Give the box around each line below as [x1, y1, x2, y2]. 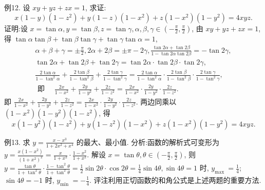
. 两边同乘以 [136, 96, 177, 107]
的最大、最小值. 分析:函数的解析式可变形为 [76, 136, 220, 147]
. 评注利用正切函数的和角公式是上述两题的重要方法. [89, 175, 261, 185]
